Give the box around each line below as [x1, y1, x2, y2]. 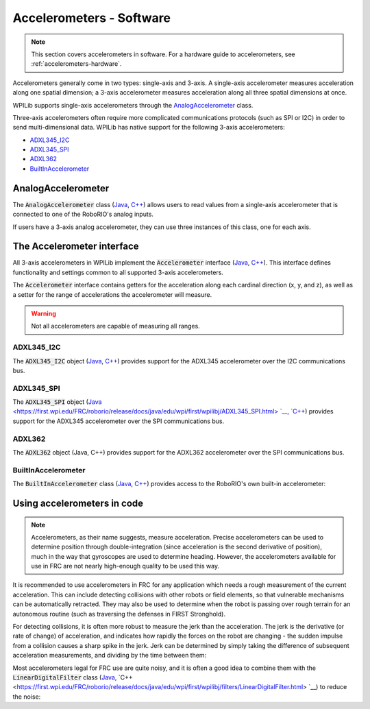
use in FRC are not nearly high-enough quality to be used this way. [31, 562, 219, 570]
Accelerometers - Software [12, 10, 171, 25]
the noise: [12, 693, 41, 701]
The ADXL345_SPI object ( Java [12, 398, 102, 406]
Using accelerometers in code [12, 497, 144, 509]
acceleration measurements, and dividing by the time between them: [12, 651, 207, 660]
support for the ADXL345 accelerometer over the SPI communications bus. [12, 417, 225, 425]
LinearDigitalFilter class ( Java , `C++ [12, 673, 133, 682]
